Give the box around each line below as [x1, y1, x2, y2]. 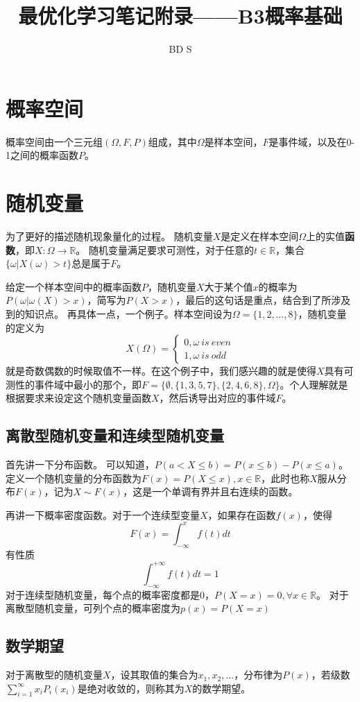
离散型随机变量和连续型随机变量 [6, 425, 224, 446]
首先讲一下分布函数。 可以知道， [6, 457, 155, 472]
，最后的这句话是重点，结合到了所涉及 [175, 293, 351, 307]
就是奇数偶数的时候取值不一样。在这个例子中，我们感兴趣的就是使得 [6, 363, 316, 378]
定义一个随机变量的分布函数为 [6, 470, 142, 485]
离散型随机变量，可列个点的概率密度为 [6, 601, 180, 615]
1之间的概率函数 [6, 148, 78, 162]
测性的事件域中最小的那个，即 [6, 377, 142, 391]
